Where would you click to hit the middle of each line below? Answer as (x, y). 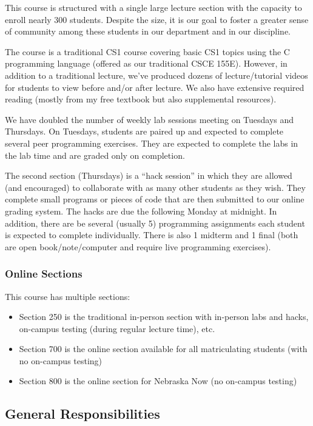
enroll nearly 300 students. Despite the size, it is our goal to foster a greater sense (157, 19)
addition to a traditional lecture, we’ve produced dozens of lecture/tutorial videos (156, 75)
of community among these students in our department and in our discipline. (148, 31)
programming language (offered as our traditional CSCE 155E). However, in (146, 63)
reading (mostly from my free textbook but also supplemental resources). (141, 99)
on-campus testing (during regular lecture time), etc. (117, 328)
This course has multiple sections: (68, 296)
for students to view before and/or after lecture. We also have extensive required (155, 87)
